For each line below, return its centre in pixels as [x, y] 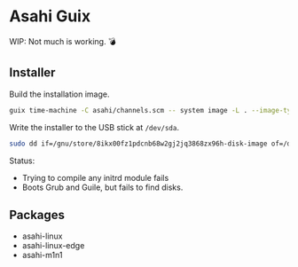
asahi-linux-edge [53, 246]
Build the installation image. [59, 94]
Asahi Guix [50, 16]
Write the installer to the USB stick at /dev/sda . [94, 127]
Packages [37, 215]
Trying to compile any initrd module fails [95, 177]
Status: [22, 161]
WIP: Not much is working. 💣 [63, 41]
